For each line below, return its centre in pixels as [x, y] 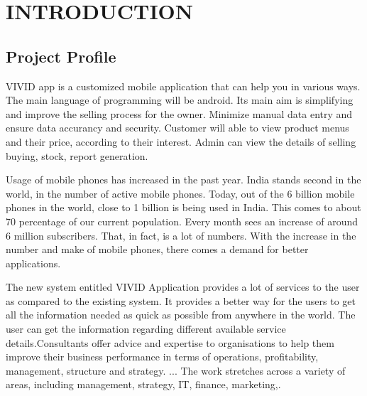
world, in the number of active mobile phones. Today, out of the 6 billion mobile [180, 193]
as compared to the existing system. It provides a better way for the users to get [181, 300]
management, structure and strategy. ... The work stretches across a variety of [176, 370]
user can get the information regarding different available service [146, 329]
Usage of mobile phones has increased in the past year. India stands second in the [183, 180]
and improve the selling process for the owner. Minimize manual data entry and [179, 113]
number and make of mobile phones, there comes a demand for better [157, 249]
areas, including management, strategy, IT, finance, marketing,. [143, 384]
